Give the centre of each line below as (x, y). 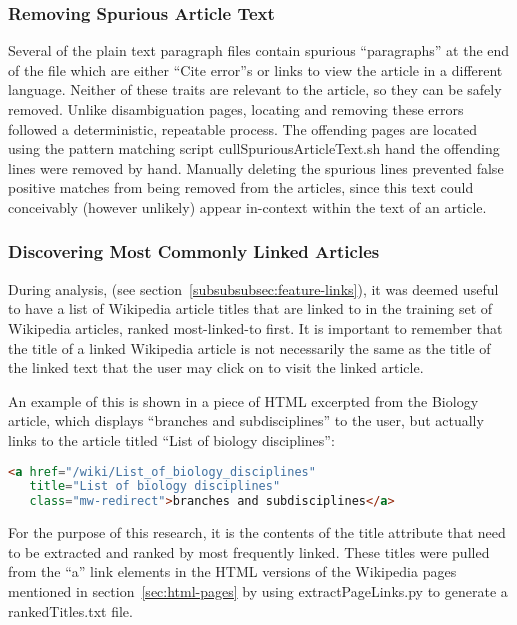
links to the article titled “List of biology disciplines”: (171, 439)
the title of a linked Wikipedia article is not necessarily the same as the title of (249, 347)
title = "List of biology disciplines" (155, 486)
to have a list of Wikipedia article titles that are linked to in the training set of (250, 308)
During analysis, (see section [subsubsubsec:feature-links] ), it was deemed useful (253, 288)
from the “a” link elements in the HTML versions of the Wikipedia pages (232, 571)
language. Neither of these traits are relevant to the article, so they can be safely (255, 89)
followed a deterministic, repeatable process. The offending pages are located (243, 128)
